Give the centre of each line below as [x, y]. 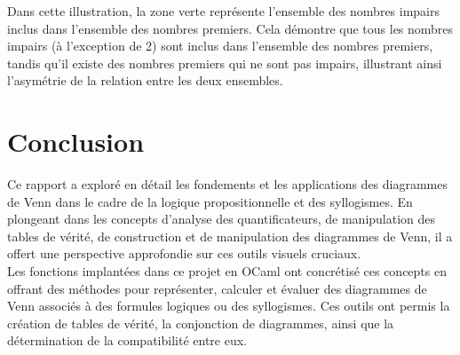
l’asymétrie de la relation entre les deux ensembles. [145, 80]
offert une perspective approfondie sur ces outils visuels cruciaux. [184, 253]
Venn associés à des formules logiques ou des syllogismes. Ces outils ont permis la [229, 306]
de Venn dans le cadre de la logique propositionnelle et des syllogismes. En [210, 201]
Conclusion [76, 142]
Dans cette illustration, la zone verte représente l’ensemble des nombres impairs [224, 11]
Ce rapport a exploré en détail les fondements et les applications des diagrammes [228, 184]
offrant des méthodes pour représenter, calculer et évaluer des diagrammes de [217, 288]
